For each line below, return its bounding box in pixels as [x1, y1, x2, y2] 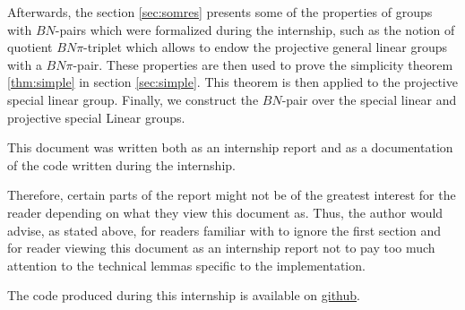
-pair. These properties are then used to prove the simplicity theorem [73, 55, 453, 73]
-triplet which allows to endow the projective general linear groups [83, 38, 448, 56]
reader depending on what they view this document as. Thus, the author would [7, 202, 443, 221]
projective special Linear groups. [7, 108, 185, 126]
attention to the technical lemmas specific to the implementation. [7, 255, 366, 274]
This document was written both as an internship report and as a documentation [7, 138, 453, 157]
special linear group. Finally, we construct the [7, 90, 259, 108]
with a [7, 55, 42, 73]
